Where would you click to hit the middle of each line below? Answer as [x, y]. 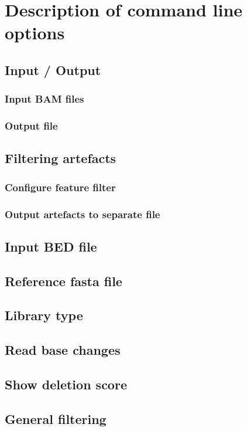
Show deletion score [66, 384]
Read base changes [63, 350]
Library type [44, 315]
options [35, 33]
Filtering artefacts [61, 158]
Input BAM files [44, 99]
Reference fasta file [64, 281]
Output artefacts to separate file [83, 214]
